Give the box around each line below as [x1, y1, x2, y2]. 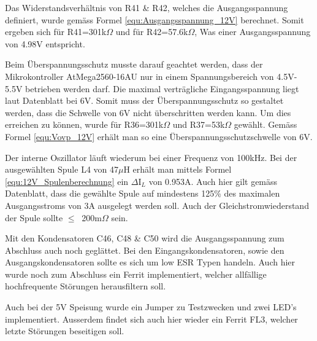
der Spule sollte [5, 211, 63, 224]
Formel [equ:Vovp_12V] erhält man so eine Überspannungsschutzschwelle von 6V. [5, 130, 313, 143]
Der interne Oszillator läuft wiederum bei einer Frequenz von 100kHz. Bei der [5, 151, 297, 163]
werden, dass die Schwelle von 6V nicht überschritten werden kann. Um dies [5, 106, 291, 119]
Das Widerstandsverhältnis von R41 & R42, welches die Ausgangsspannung [5, 1, 288, 14]
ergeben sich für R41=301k [5, 25, 107, 38]
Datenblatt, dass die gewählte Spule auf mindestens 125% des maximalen [5, 187, 280, 200]
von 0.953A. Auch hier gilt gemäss [148, 174, 278, 187]
